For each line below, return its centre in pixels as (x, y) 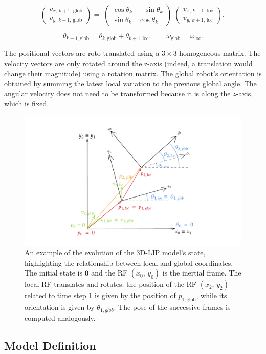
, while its (212, 295)
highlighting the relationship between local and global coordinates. (129, 262)
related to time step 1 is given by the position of (100, 295)
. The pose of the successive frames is (172, 307)
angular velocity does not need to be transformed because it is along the (117, 93)
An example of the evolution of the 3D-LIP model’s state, (115, 253)
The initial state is (53, 273)
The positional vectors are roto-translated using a (82, 53)
